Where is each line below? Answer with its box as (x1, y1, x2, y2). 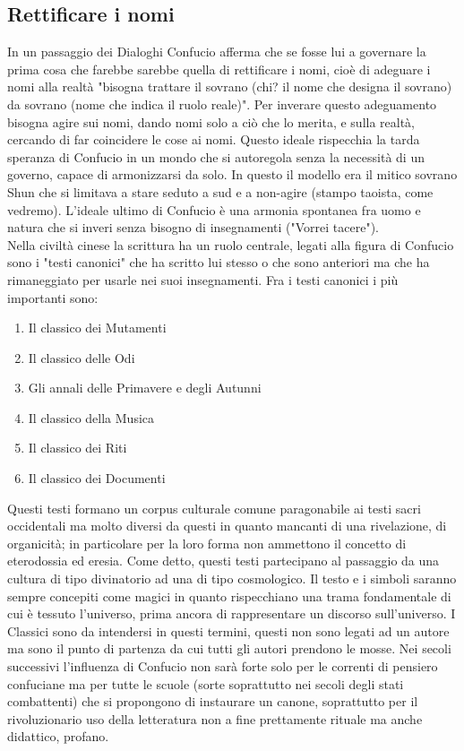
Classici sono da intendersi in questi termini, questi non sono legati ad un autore (7, 621, 450, 640)
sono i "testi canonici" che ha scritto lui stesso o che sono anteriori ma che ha (7, 253, 430, 272)
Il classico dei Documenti (28, 469, 166, 488)
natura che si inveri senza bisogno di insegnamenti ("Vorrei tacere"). (7, 218, 380, 237)
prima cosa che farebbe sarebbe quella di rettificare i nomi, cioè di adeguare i (7, 59, 431, 78)
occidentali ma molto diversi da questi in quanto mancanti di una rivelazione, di (7, 516, 447, 535)
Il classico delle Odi (28, 348, 135, 367)
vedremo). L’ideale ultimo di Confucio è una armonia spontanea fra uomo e (7, 200, 421, 219)
